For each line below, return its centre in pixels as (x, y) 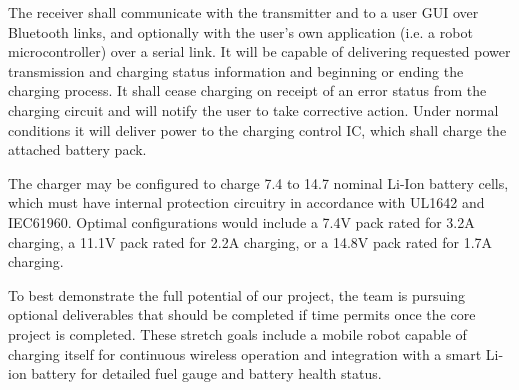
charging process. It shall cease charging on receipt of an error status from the (247, 90)
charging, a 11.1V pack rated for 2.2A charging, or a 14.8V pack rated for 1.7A (250, 241)
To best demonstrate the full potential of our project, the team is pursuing (237, 294)
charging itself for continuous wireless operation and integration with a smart (245, 353)
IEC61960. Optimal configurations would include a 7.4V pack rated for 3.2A (241, 221)
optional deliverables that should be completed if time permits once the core (242, 314)
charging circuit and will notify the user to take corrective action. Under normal (253, 109)
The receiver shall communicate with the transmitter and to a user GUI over (243, 12)
